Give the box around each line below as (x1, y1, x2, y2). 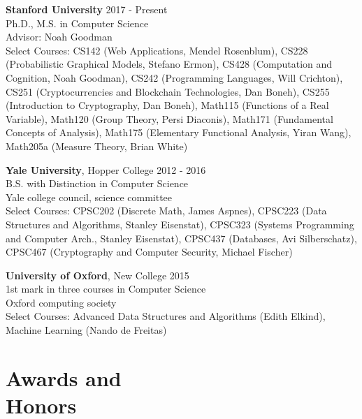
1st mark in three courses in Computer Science (6, 281, 206, 296)
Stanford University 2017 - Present (6, 2, 168, 16)
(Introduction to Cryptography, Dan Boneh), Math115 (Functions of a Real (6, 98, 329, 112)
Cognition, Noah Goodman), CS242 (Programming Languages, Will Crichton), (6, 70, 343, 84)
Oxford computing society (6, 295, 117, 309)
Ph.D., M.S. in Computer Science (6, 15, 149, 30)
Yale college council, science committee (6, 189, 173, 204)
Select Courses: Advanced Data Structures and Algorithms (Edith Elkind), (6, 309, 326, 323)
